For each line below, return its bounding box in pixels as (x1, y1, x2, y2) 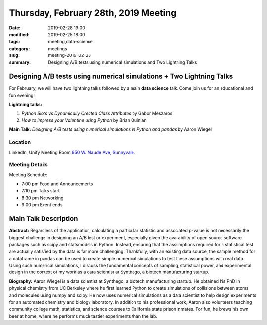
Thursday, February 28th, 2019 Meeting (9, 7, 177, 18)
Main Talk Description (9, 215, 78, 223)
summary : (9, 59, 31, 65)
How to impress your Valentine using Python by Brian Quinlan (21, 117, 147, 123)
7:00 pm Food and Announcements (21, 181, 93, 187)
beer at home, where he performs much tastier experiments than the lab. (9, 313, 158, 319)
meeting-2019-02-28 (48, 53, 91, 58)
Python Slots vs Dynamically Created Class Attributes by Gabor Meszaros (21, 110, 173, 116)
